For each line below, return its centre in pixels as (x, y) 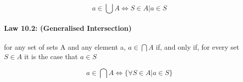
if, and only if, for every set (198, 46)
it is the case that (51, 56)
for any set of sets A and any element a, (65, 46)
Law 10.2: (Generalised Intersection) (68, 28)
